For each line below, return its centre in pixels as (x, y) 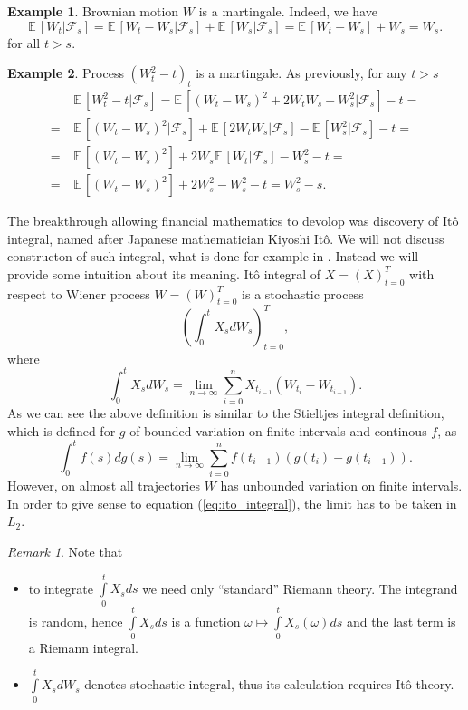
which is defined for (62, 430)
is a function (206, 621)
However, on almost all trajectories (104, 486)
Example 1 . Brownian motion (93, 11)
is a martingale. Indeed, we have (288, 11)
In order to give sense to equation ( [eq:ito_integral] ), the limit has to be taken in (232, 503)
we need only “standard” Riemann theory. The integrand (300, 588)
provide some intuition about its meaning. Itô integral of (164, 273)
